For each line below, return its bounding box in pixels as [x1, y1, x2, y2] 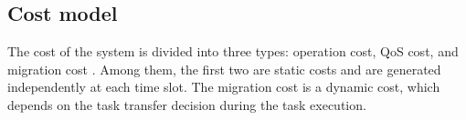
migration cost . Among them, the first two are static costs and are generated [7, 59, 441, 78]
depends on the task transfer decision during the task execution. [7, 95, 366, 114]
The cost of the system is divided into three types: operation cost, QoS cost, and [7, 42, 459, 61]
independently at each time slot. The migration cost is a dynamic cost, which [7, 77, 440, 96]
